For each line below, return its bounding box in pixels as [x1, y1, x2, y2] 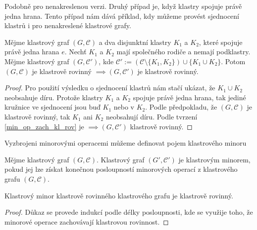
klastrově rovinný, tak [4, 111, 70, 121]
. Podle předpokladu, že [145, 102, 217, 112]
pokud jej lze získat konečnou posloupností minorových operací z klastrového [4, 164, 238, 174]
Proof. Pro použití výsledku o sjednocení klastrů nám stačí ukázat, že [4, 82, 215, 93]
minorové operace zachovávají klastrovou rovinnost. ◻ [4, 216, 169, 227]
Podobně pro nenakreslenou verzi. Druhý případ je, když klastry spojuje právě [4, 1, 242, 11]
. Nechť [64, 46, 87, 57]
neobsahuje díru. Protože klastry [4, 92, 103, 102]
